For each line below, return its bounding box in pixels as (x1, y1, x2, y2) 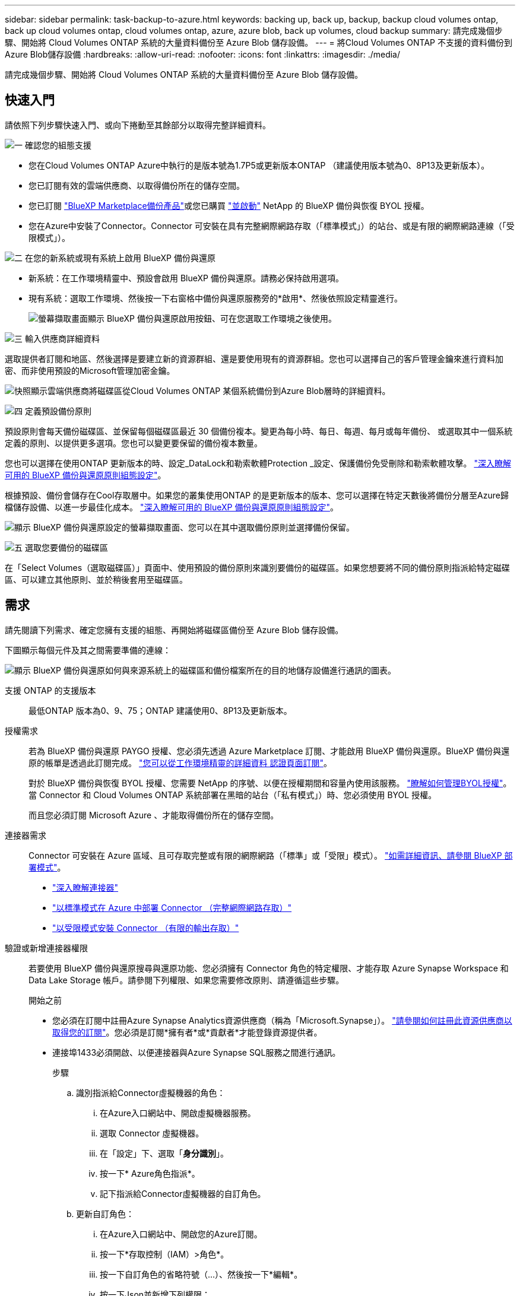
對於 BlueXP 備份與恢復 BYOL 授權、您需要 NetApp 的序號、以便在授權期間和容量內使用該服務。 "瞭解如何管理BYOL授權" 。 (28, 777, 512, 788)
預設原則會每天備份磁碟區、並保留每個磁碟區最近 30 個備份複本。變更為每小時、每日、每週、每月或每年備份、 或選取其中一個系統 (5, 425, 513, 436)
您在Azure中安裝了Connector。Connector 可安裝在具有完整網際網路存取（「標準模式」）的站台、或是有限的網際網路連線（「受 (28, 220, 515, 231)
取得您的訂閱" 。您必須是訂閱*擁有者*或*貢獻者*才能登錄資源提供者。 (52, 1027, 322, 1037)
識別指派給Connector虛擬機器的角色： (76, 1087, 226, 1098)
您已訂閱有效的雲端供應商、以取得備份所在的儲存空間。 (28, 180, 245, 190)
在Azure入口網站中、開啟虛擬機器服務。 (100, 1107, 256, 1118)
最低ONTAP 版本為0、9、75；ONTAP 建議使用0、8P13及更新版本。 (28, 705, 292, 716)
